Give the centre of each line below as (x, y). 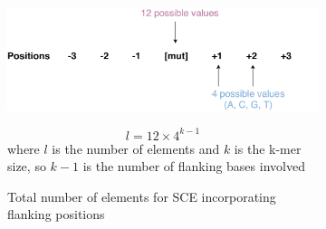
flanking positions (56, 214)
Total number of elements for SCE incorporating (142, 196)
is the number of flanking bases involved (194, 166)
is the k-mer (268, 148)
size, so (27, 166)
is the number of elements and (136, 148)
